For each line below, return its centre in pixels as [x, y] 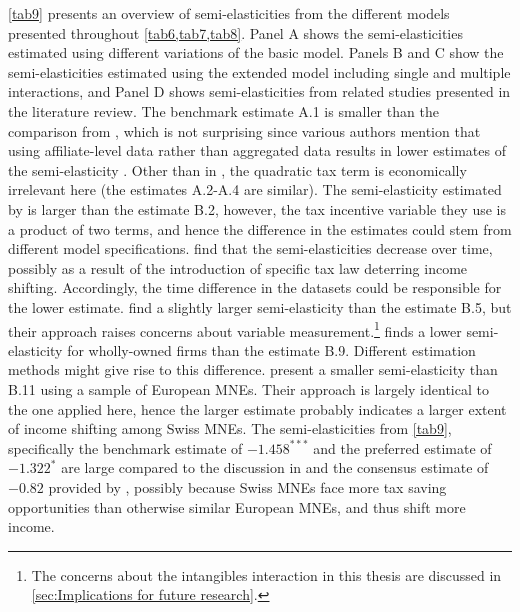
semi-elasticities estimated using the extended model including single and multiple [259, 71]
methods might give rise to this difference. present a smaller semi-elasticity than [253, 369]
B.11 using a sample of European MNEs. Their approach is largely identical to [248, 388]
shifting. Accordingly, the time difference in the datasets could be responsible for [255, 287]
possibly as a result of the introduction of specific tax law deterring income [238, 267]
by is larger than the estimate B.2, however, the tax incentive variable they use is [257, 208]
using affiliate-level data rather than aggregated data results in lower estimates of [257, 150]
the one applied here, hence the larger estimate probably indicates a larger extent [257, 408]
